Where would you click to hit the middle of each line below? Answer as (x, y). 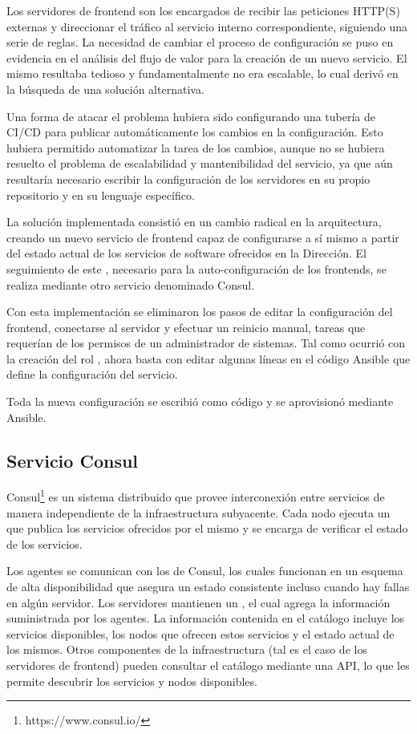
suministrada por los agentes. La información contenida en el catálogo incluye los (206, 618)
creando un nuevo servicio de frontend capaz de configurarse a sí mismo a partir (203, 237)
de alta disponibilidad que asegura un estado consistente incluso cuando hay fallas (208, 587)
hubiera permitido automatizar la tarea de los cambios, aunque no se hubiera (196, 147)
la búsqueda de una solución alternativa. (105, 89)
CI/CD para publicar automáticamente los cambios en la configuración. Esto (195, 132)
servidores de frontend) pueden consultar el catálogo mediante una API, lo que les (208, 665)
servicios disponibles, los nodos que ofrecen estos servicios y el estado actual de (200, 633)
